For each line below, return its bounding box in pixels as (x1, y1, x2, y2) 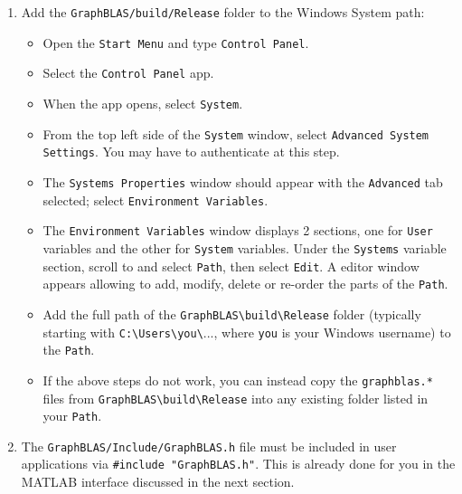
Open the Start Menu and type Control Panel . (42, 33, 309, 52)
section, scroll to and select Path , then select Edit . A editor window (42, 256, 420, 275)
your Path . (42, 406, 102, 425)
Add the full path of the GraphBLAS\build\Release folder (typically (42, 304, 421, 323)
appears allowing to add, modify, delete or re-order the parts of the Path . (42, 274, 448, 293)
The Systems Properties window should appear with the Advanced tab (42, 172, 443, 191)
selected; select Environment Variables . (42, 190, 269, 209)
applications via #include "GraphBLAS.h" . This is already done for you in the (21, 454, 456, 473)
